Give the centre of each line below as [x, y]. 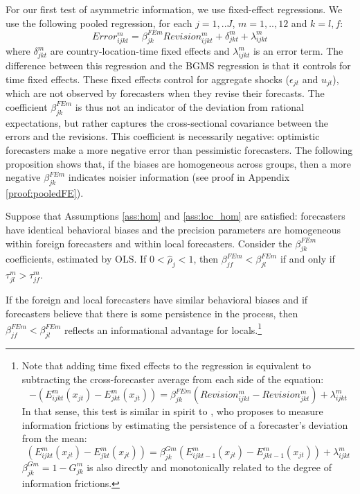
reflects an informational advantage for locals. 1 [163, 328]
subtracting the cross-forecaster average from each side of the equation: [173, 379]
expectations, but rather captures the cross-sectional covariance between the [167, 122]
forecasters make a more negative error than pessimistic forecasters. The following [179, 149]
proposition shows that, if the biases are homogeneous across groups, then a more [179, 163]
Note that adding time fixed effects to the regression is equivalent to [166, 365]
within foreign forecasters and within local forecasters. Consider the [149, 243]
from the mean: [54, 438]
